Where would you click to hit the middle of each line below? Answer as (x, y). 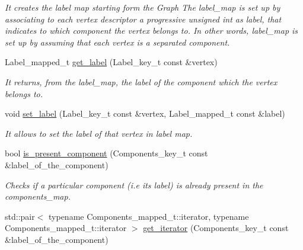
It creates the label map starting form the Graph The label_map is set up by (143, 7)
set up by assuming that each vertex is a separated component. (117, 42)
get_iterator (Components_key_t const (216, 228)
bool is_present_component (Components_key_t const (106, 153)
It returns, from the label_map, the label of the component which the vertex (141, 81)
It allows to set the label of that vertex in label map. (99, 133)
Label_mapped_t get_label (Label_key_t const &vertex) (111, 62)
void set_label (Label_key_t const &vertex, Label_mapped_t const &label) (145, 113)
